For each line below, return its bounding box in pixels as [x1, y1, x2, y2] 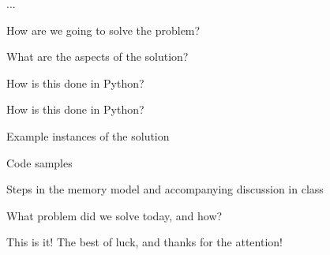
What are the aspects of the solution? [6, 48, 189, 65]
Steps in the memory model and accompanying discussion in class [6, 181, 324, 197]
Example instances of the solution [6, 127, 170, 144]
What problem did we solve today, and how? [6, 207, 223, 223]
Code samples [6, 154, 73, 171]
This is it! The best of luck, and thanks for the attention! [6, 234, 283, 250]
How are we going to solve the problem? [6, 21, 201, 38]
